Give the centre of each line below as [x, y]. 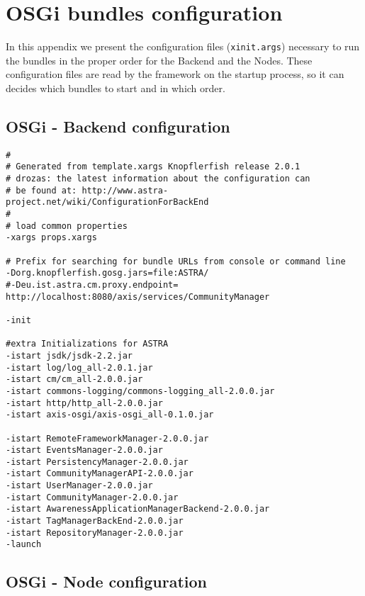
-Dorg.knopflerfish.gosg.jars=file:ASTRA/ [107, 273]
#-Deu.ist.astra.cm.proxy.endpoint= [92, 285]
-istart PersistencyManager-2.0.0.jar [97, 462]
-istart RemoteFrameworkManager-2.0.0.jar [107, 438]
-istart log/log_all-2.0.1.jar [79, 367]
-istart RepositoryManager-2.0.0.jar [95, 533]
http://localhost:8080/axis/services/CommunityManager [138, 297]
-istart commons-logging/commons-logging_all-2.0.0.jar [140, 391]
